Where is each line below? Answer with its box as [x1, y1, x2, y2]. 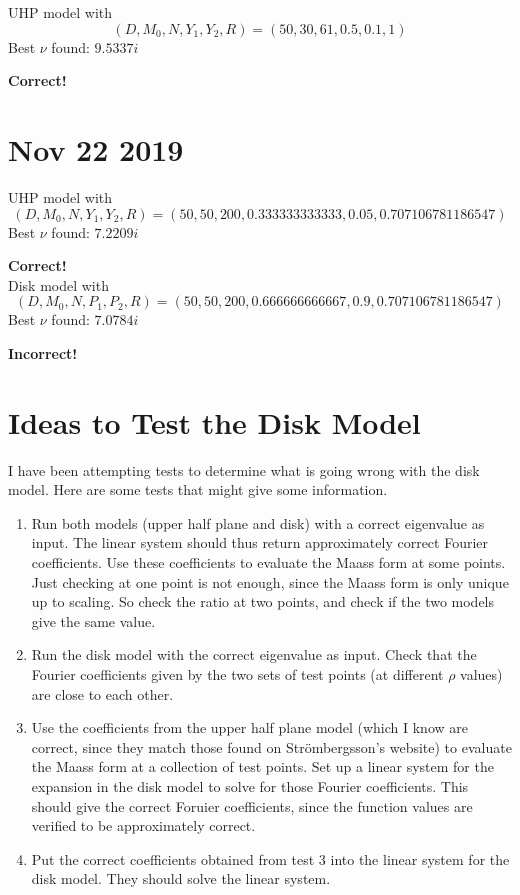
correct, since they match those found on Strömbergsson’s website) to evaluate [31, 736, 512, 757]
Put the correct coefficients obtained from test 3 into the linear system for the [31, 848, 510, 869]
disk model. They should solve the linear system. [31, 868, 331, 889]
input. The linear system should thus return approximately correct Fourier [31, 532, 489, 553]
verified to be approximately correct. [31, 815, 256, 836]
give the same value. [31, 610, 156, 631]
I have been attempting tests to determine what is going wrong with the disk [8, 459, 480, 480]
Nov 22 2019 [8, 128, 184, 169]
